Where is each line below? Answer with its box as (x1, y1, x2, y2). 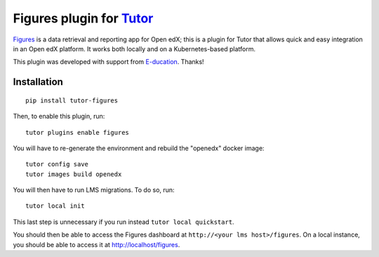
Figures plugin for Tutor (13, 11, 154, 26)
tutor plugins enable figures (25, 128, 130, 136)
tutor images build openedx (25, 170, 122, 178)
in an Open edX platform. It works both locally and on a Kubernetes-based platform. (13, 44, 256, 53)
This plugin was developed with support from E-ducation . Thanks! (13, 58, 204, 66)
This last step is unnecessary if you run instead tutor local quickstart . (13, 218, 234, 226)
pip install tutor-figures (25, 96, 119, 105)
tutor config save (25, 160, 89, 169)
